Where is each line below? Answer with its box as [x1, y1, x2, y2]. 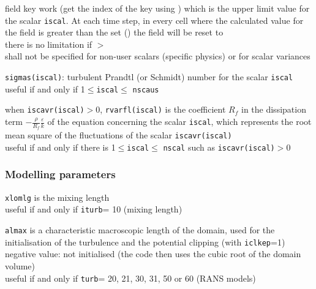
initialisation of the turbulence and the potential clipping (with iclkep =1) [5, 235, 285, 248]
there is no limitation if [5, 37, 92, 50]
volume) [5, 259, 35, 272]
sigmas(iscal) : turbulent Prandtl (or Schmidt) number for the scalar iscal [5, 70, 293, 83]
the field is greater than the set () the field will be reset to [5, 26, 224, 39]
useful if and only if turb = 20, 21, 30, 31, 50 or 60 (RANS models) [5, 271, 256, 284]
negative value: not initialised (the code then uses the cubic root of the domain [5, 247, 301, 260]
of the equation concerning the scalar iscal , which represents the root [47, 115, 312, 127]
